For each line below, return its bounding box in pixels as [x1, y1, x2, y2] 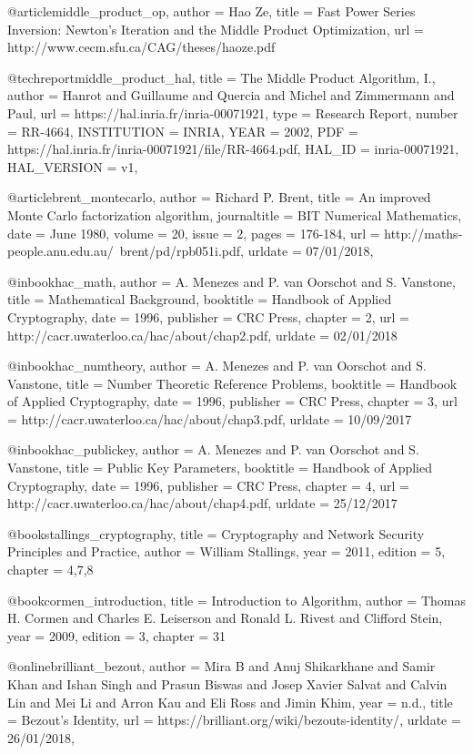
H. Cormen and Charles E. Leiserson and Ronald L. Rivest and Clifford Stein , [7, 608, 443, 627]
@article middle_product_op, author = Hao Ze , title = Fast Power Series [7, 2, 416, 20]
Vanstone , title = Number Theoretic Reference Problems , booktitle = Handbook [7, 373, 458, 392]
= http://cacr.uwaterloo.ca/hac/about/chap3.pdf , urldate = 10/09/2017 [7, 409, 412, 428]
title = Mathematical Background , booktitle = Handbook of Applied [7, 290, 392, 309]
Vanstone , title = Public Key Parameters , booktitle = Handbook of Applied [7, 458, 432, 477]
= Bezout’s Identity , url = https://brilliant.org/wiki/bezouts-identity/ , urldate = [7, 710, 461, 729]
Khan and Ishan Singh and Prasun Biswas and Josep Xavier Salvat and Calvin [7, 675, 448, 693]
